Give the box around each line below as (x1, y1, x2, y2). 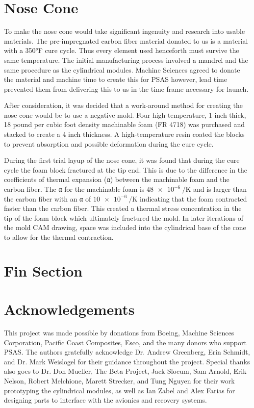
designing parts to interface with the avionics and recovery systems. (4, 395, 207, 405)
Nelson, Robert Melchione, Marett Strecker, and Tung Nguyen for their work (4, 376, 235, 386)
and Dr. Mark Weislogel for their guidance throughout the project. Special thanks (4, 356, 250, 366)
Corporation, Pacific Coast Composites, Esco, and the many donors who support (4, 337, 247, 347)
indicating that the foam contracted (139, 193, 247, 204)
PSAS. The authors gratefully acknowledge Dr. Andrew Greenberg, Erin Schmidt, (4, 347, 250, 357)
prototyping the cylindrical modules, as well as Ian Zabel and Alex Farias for (4, 385, 235, 395)
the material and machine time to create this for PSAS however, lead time (4, 74, 227, 84)
